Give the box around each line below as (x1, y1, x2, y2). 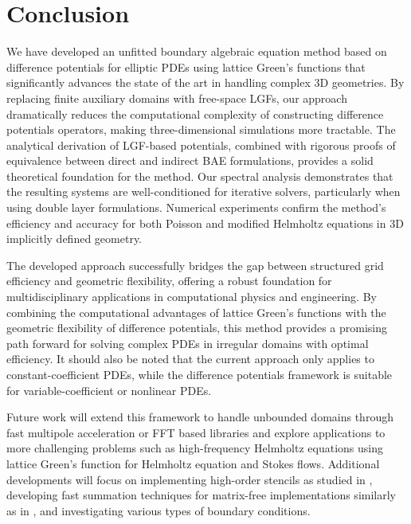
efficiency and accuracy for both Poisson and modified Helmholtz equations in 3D (6, 214, 404, 231)
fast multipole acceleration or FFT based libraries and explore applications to (6, 424, 386, 440)
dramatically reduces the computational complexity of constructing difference (6, 105, 384, 122)
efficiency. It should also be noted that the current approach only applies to (6, 350, 374, 367)
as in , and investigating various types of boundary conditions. (6, 502, 311, 518)
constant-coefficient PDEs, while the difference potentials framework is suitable (6, 366, 393, 382)
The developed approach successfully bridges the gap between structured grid (6, 256, 384, 273)
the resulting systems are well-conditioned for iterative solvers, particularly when (6, 183, 401, 200)
